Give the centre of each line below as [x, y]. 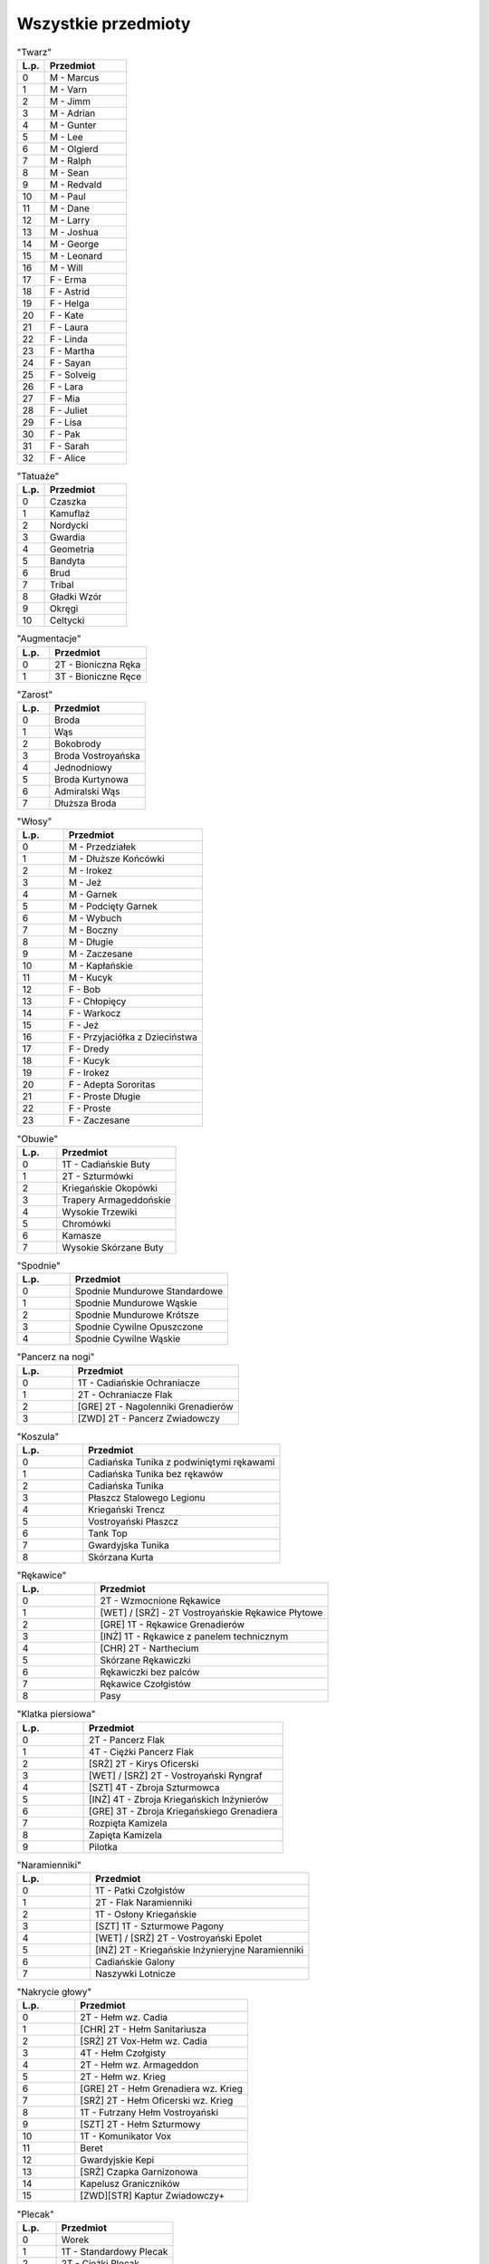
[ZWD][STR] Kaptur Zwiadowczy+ [153, 2196]
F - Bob [85, 990]
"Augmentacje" [49, 638]
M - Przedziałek [102, 847]
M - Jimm [70, 101]
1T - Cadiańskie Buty [106, 1164]
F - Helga [70, 303]
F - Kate [67, 315]
